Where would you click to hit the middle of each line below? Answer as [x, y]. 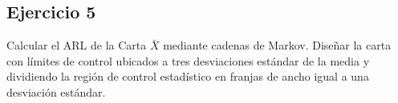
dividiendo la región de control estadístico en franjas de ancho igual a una [188, 76]
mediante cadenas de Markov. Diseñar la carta [277, 45]
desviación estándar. [56, 91]
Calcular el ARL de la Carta [77, 45]
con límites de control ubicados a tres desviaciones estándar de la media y [188, 60]
